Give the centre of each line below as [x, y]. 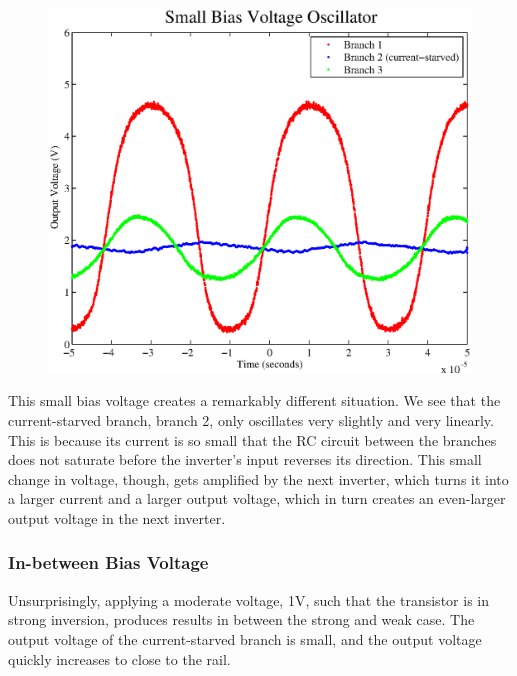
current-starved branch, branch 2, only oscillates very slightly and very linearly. [251, 419]
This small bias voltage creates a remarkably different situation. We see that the [254, 400]
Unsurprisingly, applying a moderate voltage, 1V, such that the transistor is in [248, 599]
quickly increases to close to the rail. [119, 658]
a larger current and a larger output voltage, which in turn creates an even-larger [257, 498]
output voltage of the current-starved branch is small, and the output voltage [245, 638]
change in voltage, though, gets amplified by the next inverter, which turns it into [258, 478]
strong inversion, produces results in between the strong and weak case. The [241, 619]
